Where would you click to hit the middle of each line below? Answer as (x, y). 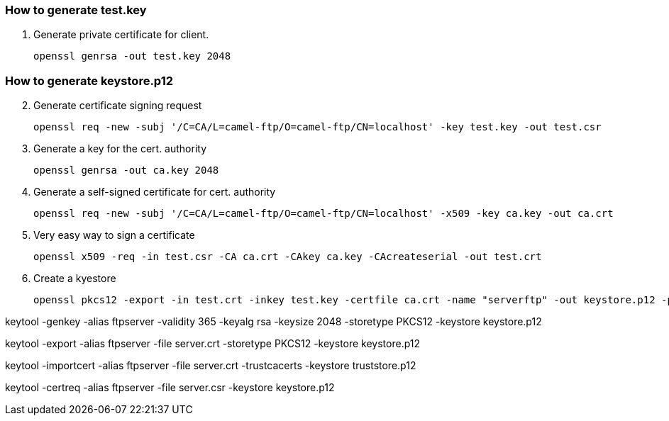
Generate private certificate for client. (121, 35)
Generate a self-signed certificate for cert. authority (155, 192)
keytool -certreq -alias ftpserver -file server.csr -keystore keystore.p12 (170, 388)
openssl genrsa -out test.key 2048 (132, 56)
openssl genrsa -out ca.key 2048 (126, 170)
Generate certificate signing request (118, 106)
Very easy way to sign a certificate (114, 235)
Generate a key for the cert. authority (120, 149)
